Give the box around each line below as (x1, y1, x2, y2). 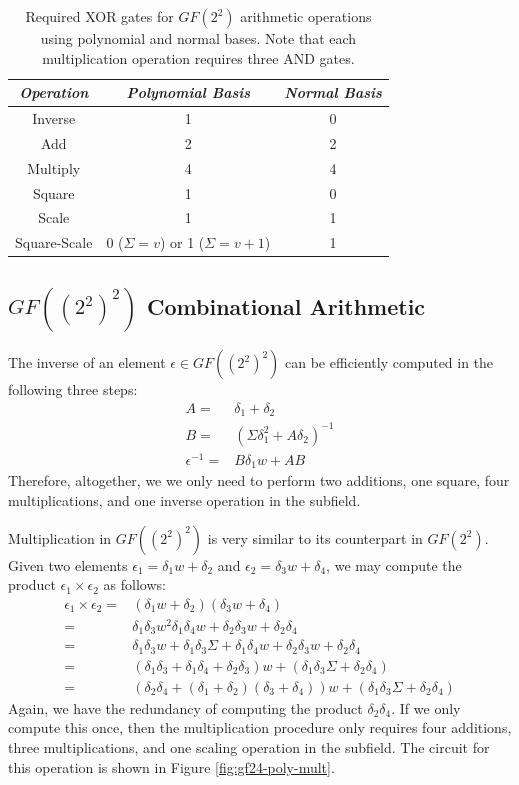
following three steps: (8, 379, 138, 400)
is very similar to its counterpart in (207, 527, 423, 548)
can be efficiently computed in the (285, 352, 494, 373)
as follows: (103, 574, 166, 595)
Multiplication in (8, 527, 112, 548)
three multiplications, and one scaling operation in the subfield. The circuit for (8, 737, 490, 758)
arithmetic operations (240, 6, 372, 26)
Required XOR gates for (25, 6, 174, 26)
